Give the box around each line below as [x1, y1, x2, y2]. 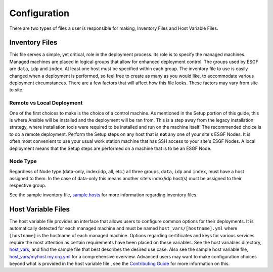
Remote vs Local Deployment [9, 99, 83, 106]
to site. [9, 87, 24, 93]
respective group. [9, 182, 47, 189]
